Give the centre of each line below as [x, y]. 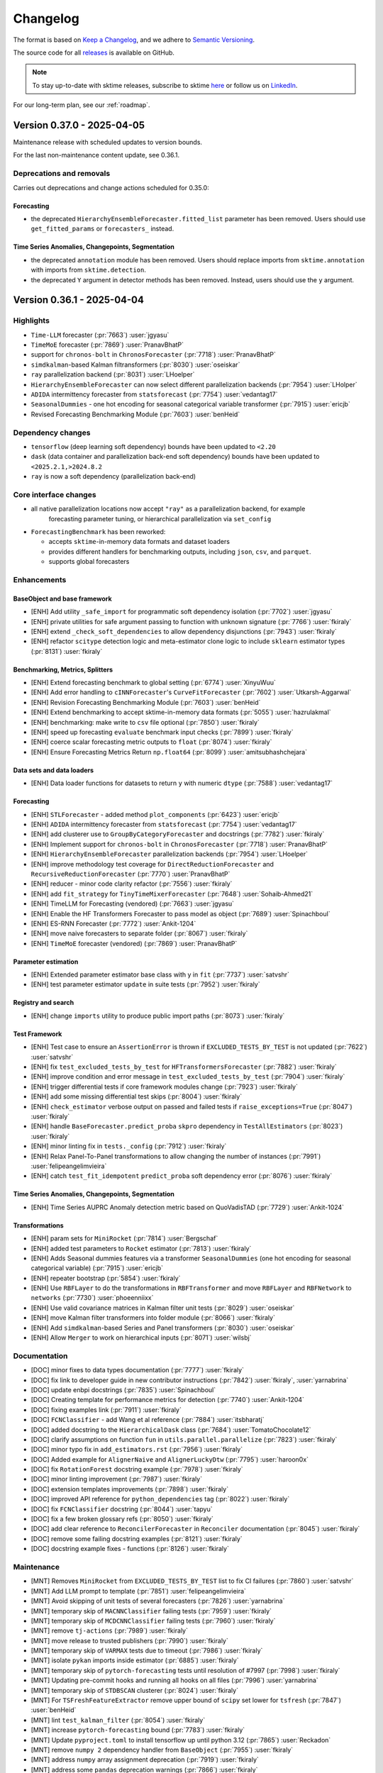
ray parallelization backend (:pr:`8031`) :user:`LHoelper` [113, 374]
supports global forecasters [89, 562]
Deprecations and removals [62, 174]
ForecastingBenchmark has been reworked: [98, 532]
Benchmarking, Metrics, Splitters [63, 669]
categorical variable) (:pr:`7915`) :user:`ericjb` [97, 1268]
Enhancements [40, 579]
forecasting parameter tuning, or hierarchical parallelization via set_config [160, 518]
